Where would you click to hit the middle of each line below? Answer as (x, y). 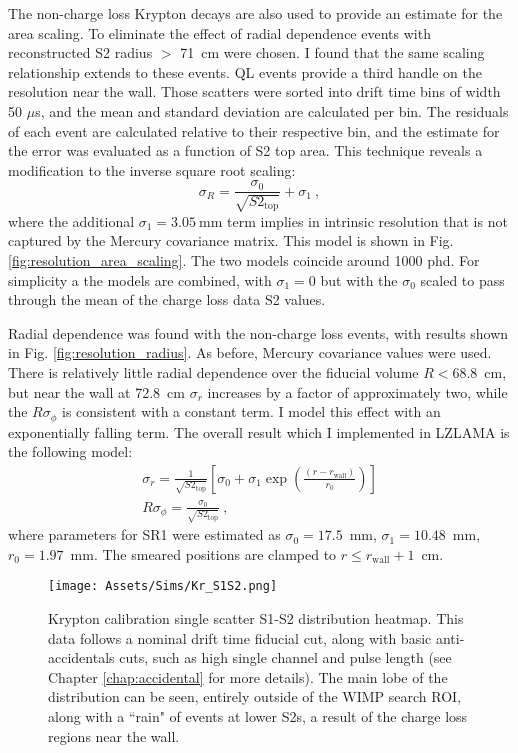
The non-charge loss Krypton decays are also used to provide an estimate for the (255, 13)
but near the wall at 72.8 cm (96, 391)
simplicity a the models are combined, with (140, 279)
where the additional (71, 220)
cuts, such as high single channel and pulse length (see (285, 657)
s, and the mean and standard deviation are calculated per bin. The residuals (272, 110)
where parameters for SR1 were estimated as (144, 534)
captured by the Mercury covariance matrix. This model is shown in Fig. (231, 240)
